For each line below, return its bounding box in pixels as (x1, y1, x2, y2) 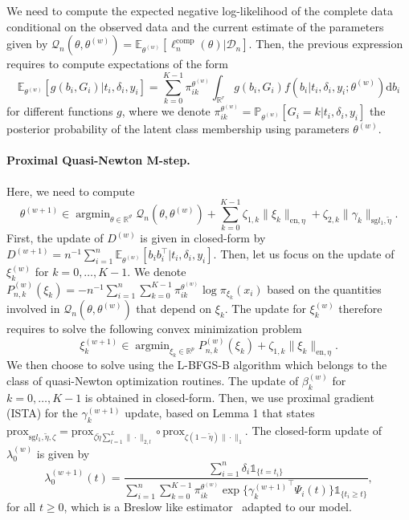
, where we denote (121, 103, 211, 120)
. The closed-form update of (244, 422, 382, 438)
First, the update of (6, 230, 104, 246)
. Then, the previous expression (248, 35, 403, 52)
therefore (338, 300, 382, 317)
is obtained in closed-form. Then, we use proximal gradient (84, 388, 374, 405)
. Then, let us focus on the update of (213, 246, 395, 262)
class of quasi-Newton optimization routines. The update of (6, 372, 299, 388)
